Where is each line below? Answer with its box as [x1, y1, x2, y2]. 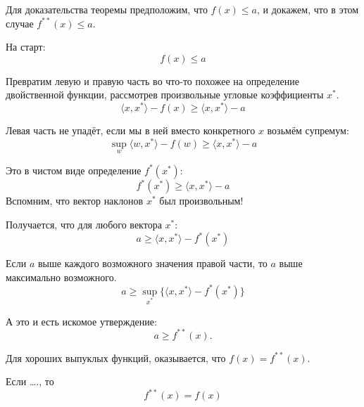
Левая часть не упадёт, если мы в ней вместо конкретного [6, 123, 256, 138]
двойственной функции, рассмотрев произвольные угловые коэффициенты [6, 87, 324, 102]
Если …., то [6, 374, 54, 389]
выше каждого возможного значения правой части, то [37, 256, 268, 271]
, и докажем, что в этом [256, 2, 359, 16]
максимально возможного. [6, 269, 117, 284]
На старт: [6, 39, 46, 54]
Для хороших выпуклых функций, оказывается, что [6, 350, 226, 365]
